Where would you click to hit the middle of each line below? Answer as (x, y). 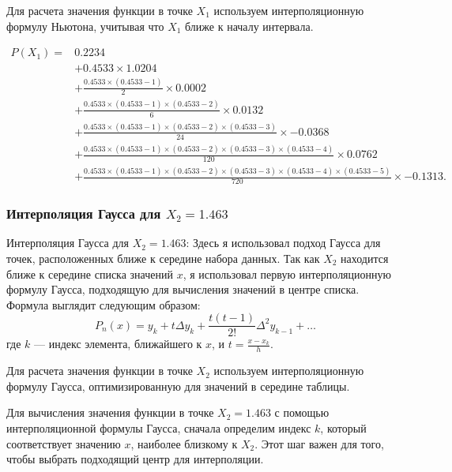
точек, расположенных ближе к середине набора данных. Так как (163, 258)
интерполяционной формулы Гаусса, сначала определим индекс (159, 427)
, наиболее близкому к (184, 443)
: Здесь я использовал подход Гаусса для (283, 243)
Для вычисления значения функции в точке (110, 412)
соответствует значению (64, 443)
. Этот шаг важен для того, (319, 443)
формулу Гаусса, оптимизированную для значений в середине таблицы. (178, 386)
